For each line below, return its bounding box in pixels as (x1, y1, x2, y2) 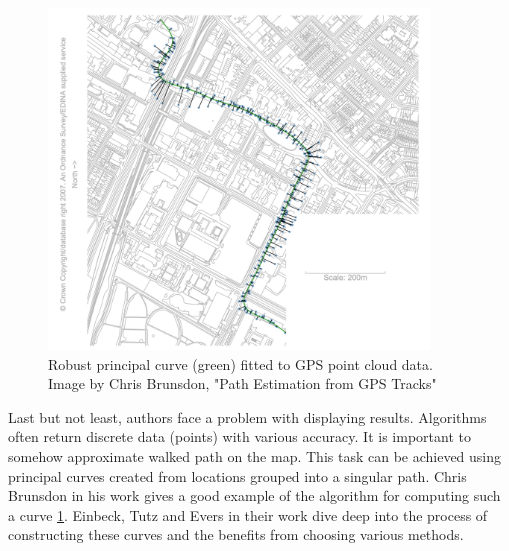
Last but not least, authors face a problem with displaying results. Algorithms (8, 406, 487, 427)
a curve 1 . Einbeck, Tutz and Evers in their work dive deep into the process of (8, 504, 488, 525)
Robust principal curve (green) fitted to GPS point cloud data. (48, 353, 433, 374)
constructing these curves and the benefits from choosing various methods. (8, 524, 464, 545)
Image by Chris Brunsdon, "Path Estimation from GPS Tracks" (48, 373, 437, 394)
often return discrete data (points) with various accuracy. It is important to (8, 426, 471, 447)
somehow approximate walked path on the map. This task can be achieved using (8, 446, 502, 467)
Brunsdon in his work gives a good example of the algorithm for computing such (8, 485, 501, 506)
